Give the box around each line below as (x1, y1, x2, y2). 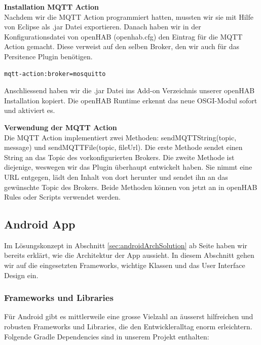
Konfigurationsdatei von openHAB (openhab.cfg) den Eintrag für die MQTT (4, 31, 243, 42)
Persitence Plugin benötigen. (4, 51, 93, 61)
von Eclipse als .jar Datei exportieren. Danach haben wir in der (4, 21, 201, 32)
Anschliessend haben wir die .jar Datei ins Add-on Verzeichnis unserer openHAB (4, 85, 255, 96)
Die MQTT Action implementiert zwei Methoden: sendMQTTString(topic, (4, 132, 237, 142)
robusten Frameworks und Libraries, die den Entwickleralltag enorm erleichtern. (4, 321, 252, 332)
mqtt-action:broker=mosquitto (4, 70, 106, 78)
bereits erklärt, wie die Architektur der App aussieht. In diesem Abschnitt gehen (4, 250, 254, 260)
